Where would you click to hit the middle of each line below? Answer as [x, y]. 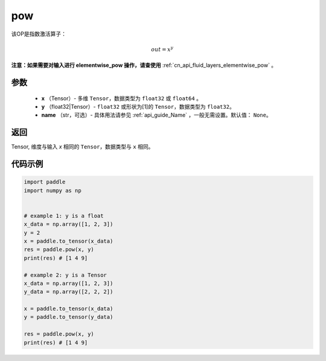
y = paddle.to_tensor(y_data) [69, 317]
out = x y [162, 49]
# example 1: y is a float [64, 216]
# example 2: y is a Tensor [65, 275]
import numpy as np [53, 190]
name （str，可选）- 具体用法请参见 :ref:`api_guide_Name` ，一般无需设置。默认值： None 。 [156, 115]
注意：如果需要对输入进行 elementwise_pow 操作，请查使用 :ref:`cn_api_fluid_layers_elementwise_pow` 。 [144, 65]
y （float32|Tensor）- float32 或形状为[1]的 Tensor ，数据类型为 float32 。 [138, 106]
